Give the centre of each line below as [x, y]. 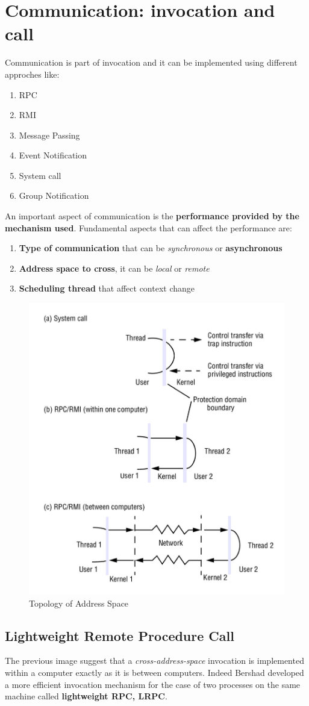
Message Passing [49, 135]
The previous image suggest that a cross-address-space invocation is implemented [154, 661]
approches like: [32, 74]
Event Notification [53, 155]
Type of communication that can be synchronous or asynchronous [151, 248]
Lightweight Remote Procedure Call [120, 635]
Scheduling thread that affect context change [107, 288]
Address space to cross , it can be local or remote [114, 268]
